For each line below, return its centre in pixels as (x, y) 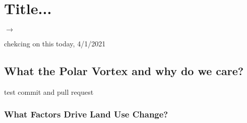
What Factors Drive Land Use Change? (86, 114)
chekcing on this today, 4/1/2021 (55, 44)
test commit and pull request (49, 91)
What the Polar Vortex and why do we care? (124, 71)
